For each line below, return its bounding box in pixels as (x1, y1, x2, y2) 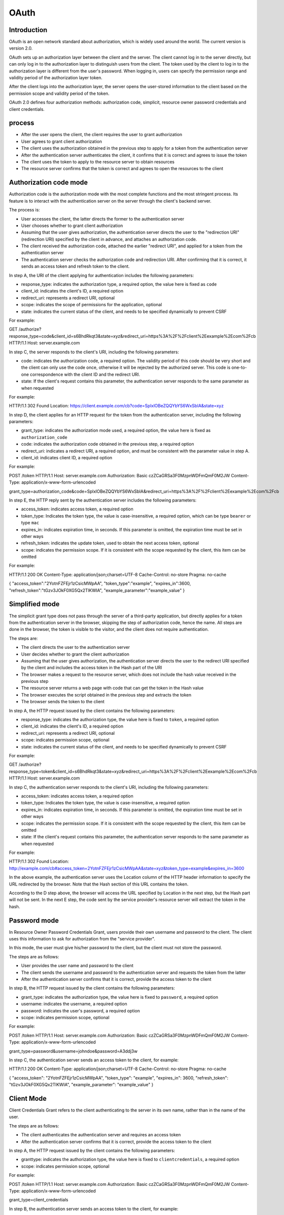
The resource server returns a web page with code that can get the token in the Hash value (21, 685, 204, 691)
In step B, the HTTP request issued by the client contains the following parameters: (9, 985, 175, 991)
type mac (21, 520, 39, 526)
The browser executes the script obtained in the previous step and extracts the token (21, 692, 192, 697)
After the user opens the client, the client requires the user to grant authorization (21, 132, 182, 138)
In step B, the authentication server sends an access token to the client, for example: (9, 1206, 179, 1212)
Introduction (9, 26, 48, 34)
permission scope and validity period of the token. (9, 90, 110, 96)
